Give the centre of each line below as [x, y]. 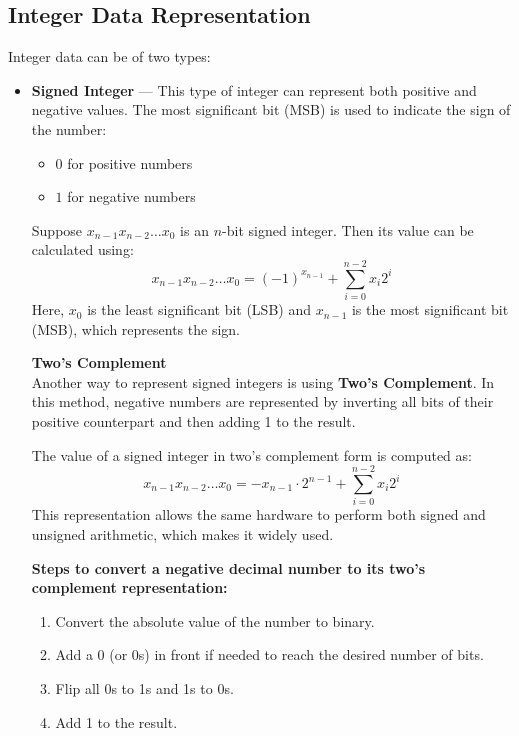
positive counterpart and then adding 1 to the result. [193, 421]
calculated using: [82, 249]
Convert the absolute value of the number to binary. [215, 620]
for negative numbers [131, 196]
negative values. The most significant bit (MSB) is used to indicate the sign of [271, 109]
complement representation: [129, 587]
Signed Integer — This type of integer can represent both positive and [254, 89]
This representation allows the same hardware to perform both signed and [258, 514]
